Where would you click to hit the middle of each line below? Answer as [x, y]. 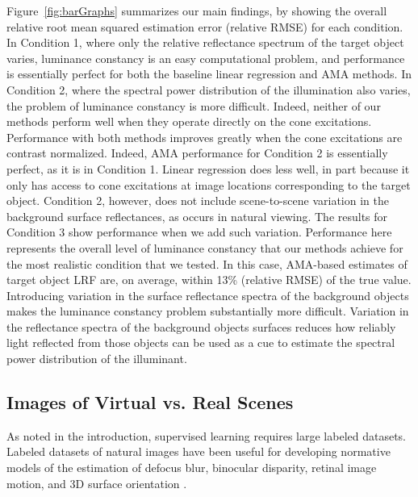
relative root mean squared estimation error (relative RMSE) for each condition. [205, 26]
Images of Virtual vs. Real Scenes [150, 402]
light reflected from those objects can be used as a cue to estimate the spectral [201, 342]
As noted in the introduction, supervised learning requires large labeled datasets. [207, 435]
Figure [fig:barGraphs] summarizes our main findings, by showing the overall [197, 10]
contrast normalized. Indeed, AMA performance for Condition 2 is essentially [197, 153]
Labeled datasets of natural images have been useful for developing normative [199, 451]
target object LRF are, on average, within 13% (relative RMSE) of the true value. [209, 280]
